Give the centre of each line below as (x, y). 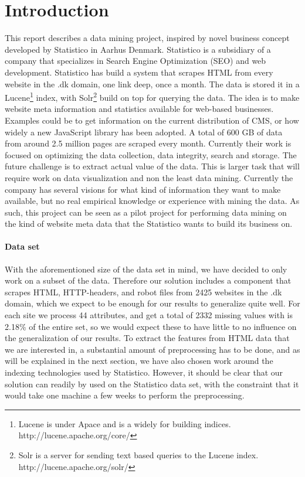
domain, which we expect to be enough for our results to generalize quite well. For (152, 303)
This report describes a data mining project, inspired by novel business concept (147, 38)
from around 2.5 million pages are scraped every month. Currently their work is (148, 143)
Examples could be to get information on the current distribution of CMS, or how (152, 120)
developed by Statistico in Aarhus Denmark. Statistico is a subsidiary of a (138, 49)
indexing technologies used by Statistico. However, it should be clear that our (144, 372)
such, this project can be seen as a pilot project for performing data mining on (146, 212)
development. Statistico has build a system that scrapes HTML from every (139, 72)
